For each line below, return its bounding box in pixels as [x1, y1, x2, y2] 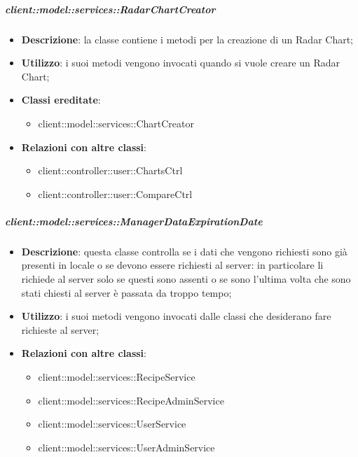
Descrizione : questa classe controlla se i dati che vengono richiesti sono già [21, 244, 347, 258]
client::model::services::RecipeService [38, 370, 195, 384]
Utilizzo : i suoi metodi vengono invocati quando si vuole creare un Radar [21, 55, 340, 70]
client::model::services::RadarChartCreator [5, 1, 216, 16]
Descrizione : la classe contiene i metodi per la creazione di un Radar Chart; [21, 31, 354, 46]
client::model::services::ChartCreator [38, 115, 194, 130]
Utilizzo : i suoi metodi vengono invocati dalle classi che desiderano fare [21, 309, 331, 323]
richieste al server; [21, 322, 99, 337]
